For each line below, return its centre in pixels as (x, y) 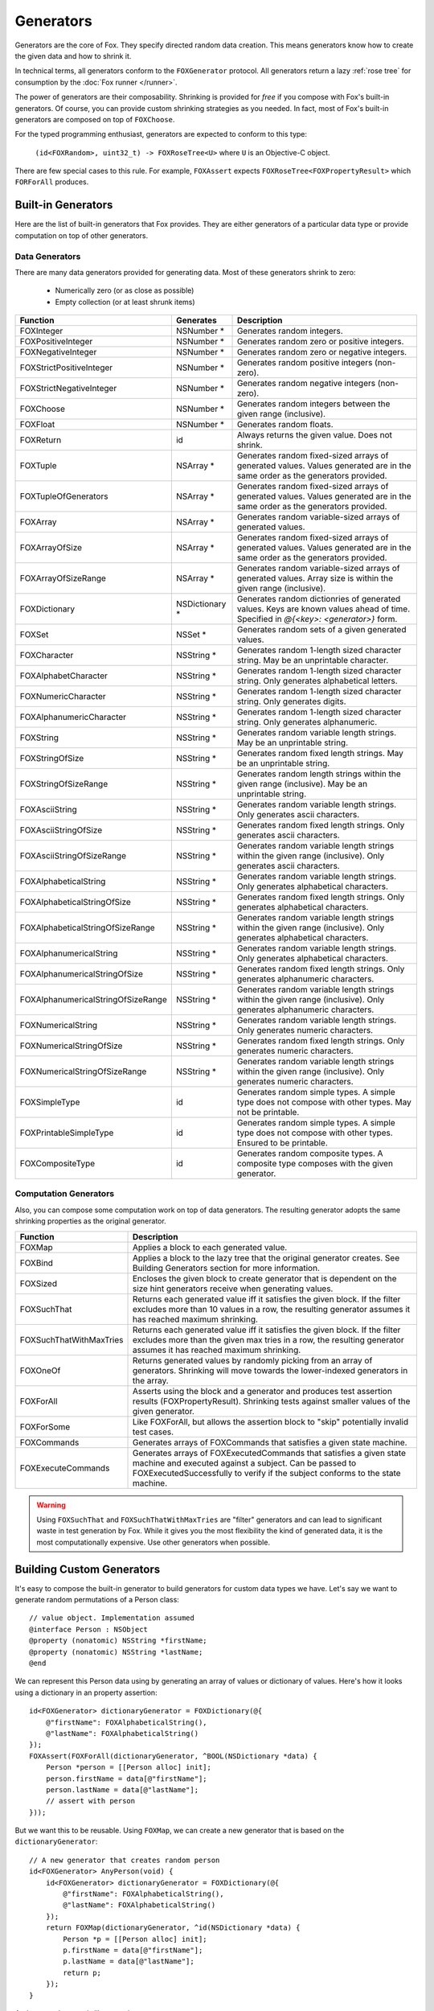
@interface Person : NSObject (89, 1629)
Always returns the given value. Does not (315, 435)
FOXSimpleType (50, 1102)
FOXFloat (37, 425)
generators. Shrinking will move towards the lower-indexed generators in (270, 1370)
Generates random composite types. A (310, 1154)
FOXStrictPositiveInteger (66, 368)
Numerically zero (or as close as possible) (125, 290)
